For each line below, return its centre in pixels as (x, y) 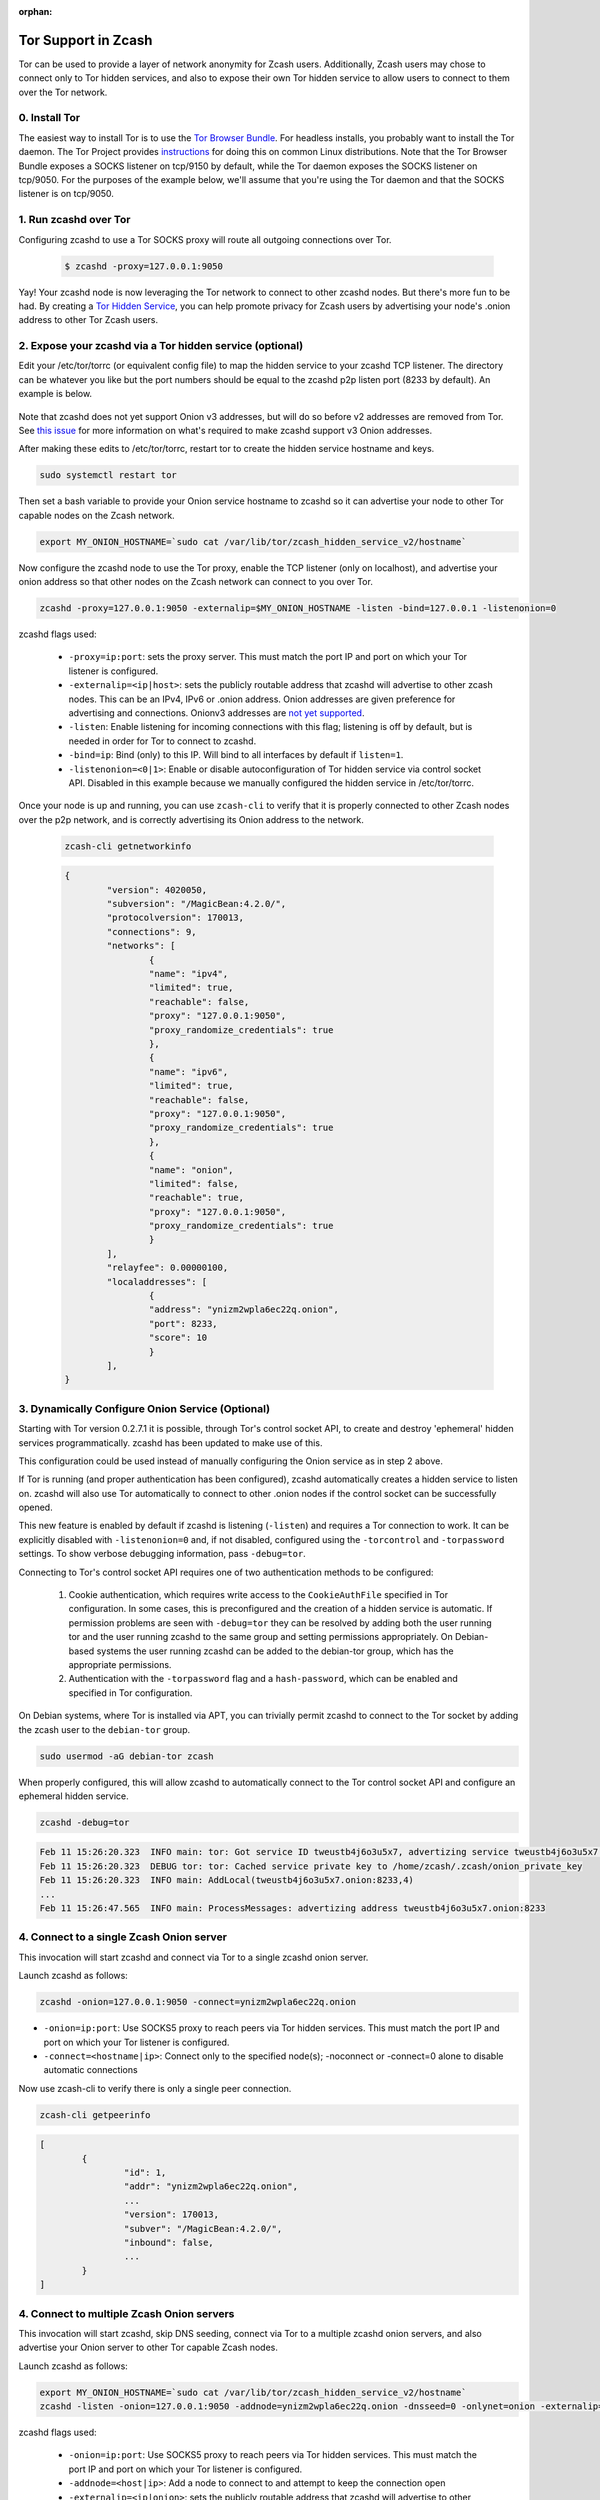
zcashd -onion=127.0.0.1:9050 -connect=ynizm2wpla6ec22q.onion (198, 2002)
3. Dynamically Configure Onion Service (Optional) (144, 1408)
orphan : (35, 11)
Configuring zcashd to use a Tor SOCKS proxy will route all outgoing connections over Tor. (205, 239)
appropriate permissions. (120, 1664)
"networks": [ (141, 946)
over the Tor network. (63, 92)
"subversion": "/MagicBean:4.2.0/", (196, 904)
